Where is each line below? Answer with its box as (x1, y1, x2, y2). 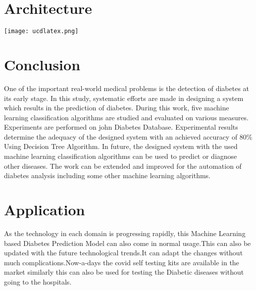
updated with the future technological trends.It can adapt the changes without (4, 247, 243, 258)
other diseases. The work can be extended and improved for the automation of (4, 160, 242, 171)
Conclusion (4, 54, 81, 74)
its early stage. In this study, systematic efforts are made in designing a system (4, 93, 244, 103)
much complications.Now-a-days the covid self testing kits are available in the (4, 257, 239, 267)
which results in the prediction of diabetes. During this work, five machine (4, 102, 229, 113)
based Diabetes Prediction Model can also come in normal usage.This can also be (4, 238, 251, 248)
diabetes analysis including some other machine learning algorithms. (4, 170, 211, 181)
